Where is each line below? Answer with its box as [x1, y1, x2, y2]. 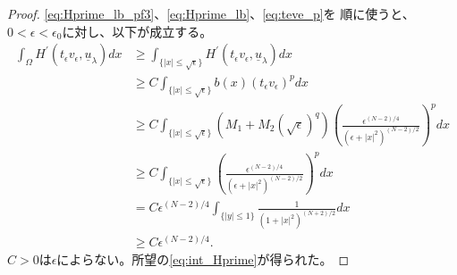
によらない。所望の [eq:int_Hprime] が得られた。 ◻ [56, 250, 350, 269]
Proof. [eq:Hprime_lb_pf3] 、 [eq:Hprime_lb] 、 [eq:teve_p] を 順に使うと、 [7, 4, 415, 22]
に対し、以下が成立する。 [62, 21, 213, 40]
